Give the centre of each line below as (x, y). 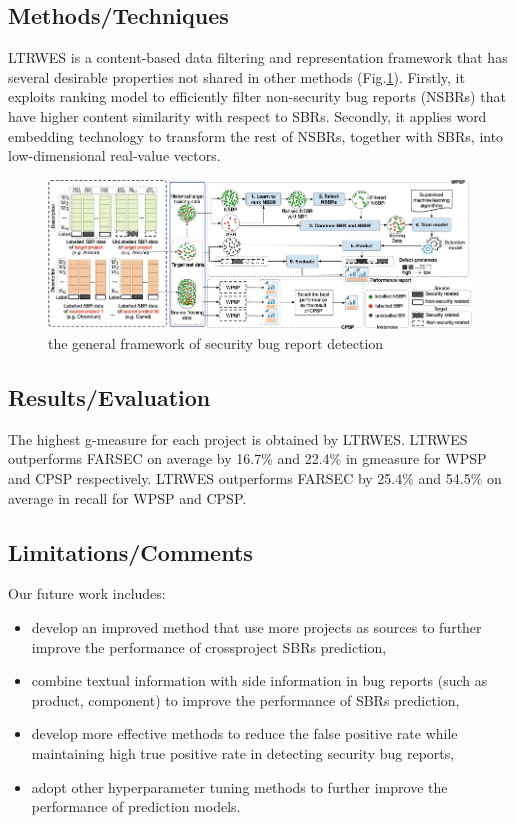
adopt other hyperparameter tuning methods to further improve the (239, 786)
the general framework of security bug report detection (216, 343)
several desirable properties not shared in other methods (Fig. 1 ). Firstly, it (236, 76)
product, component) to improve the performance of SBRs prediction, (245, 699)
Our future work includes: (87, 593)
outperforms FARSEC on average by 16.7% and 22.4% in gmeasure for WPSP (247, 458)
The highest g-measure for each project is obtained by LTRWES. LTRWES (238, 438)
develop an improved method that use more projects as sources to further (256, 627)
